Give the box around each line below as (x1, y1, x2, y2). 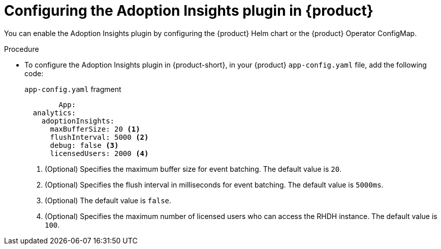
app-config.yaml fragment (24, 84, 121, 94)
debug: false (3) (50, 141, 119, 149)
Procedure (4, 44, 39, 53)
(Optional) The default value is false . (45, 196, 172, 205)
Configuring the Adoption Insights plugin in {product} (4, 2, 373, 19)
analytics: (33, 108, 76, 117)
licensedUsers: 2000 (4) (50, 149, 149, 158)
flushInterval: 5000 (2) (50, 133, 149, 141)
